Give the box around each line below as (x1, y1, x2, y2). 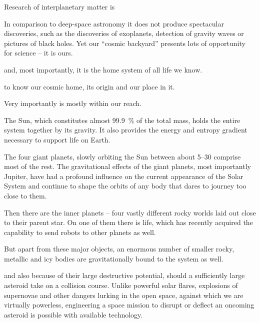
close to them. (4, 190, 47, 200)
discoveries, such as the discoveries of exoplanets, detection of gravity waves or (4, 28, 244, 38)
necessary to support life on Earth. (4, 134, 110, 144)
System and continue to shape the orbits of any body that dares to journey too (4, 180, 246, 191)
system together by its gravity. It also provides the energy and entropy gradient (4, 124, 247, 135)
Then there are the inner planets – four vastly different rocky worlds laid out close (4, 207, 256, 217)
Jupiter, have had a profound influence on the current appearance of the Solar (4, 170, 243, 181)
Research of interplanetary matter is (4, 1, 115, 11)
